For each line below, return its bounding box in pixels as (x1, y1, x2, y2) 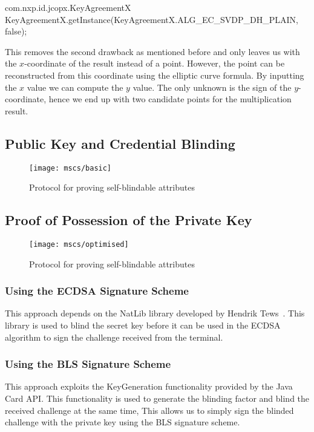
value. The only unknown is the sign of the (132, 80, 292, 93)
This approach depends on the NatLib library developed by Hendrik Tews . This (5, 307, 305, 319)
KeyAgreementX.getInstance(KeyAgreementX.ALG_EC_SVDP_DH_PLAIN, (5, 13, 298, 25)
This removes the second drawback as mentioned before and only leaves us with (5, 45, 300, 57)
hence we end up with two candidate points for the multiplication (48, 93, 292, 105)
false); (5, 25, 27, 38)
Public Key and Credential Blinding (5, 134, 235, 152)
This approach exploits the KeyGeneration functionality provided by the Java (5, 380, 293, 393)
